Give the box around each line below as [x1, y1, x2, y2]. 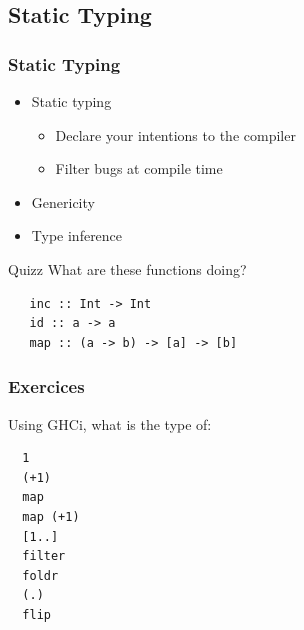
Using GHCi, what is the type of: [8, 413, 212, 434]
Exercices [8, 374, 85, 399]
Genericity [31, 191, 95, 212]
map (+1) [22, 509, 80, 524]
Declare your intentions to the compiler [55, 124, 296, 145]
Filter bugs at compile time [55, 158, 223, 179]
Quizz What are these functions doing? [8, 258, 247, 279]
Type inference [31, 225, 123, 246]
